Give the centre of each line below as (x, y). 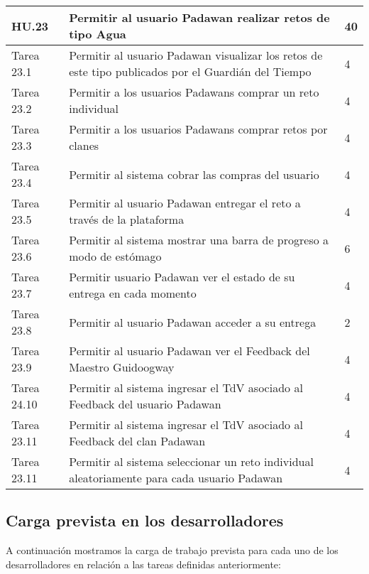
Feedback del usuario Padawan (145, 404)
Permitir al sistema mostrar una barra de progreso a (199, 240)
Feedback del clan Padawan (137, 441)
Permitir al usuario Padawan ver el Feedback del (189, 351)
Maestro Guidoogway (122, 367)
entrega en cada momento (133, 293)
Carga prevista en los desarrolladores (145, 520)
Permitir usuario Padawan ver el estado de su (182, 277)
